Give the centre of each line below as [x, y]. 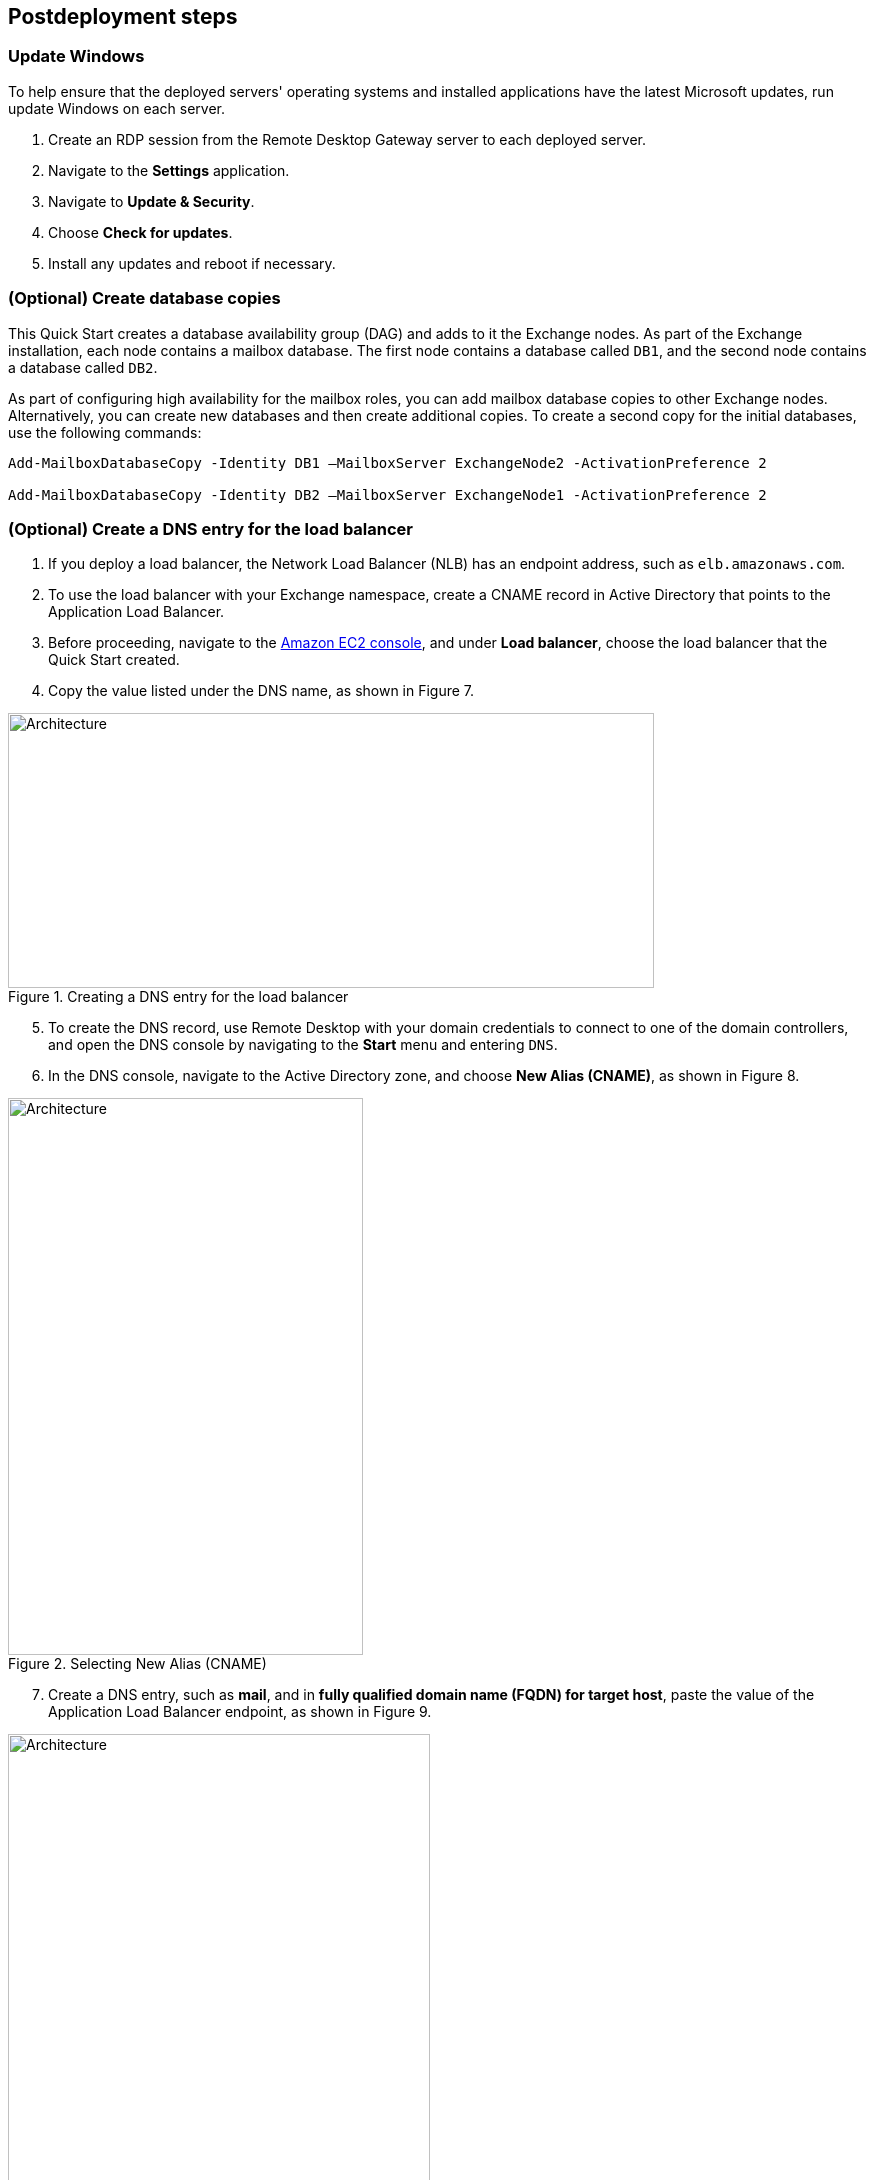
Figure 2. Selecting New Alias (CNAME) [137, 1664]
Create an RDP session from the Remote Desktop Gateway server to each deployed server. [347, 139]
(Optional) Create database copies [144, 298]
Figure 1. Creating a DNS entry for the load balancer [178, 997]
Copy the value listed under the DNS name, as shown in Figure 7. [261, 691]
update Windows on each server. [116, 108]
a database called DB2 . [83, 367]
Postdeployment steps [123, 16]
